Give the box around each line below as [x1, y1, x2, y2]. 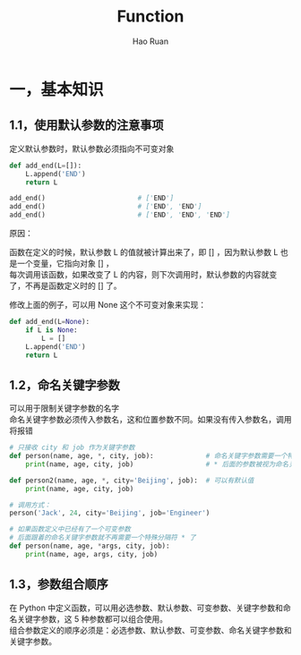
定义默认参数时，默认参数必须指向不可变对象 [9, 143, 175, 154]
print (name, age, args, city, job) [25, 549, 159, 558]
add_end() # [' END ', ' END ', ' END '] [9, 210, 230, 220]
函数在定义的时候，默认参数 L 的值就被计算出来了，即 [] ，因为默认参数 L [9, 247, 279, 257]
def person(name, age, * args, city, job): [9, 541, 170, 551]
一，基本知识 [9, 79, 105, 99]
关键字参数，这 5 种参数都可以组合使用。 [16, 613, 168, 624]
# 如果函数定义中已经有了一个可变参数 [9, 525, 132, 534]
